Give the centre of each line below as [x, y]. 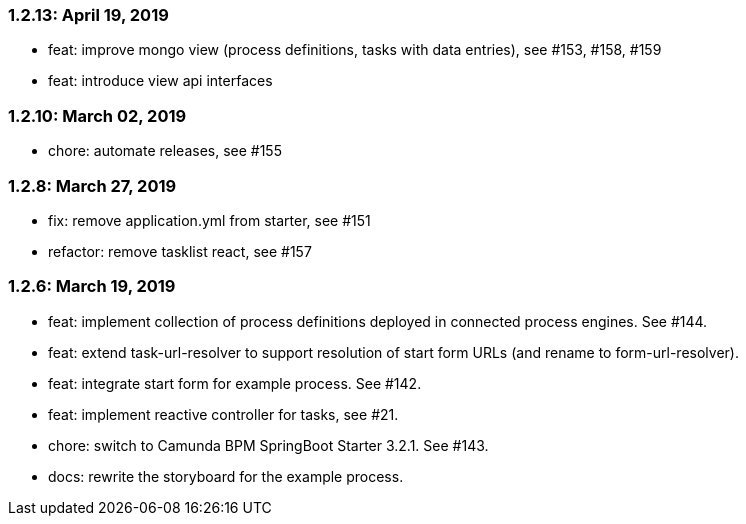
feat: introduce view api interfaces [160, 81]
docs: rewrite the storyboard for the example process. [226, 476]
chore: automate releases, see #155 [165, 151]
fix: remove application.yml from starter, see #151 [209, 220]
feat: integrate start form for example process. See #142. [235, 383]
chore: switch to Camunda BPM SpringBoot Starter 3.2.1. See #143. [268, 445]
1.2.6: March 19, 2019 [92, 286]
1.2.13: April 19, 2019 [88, 15]
